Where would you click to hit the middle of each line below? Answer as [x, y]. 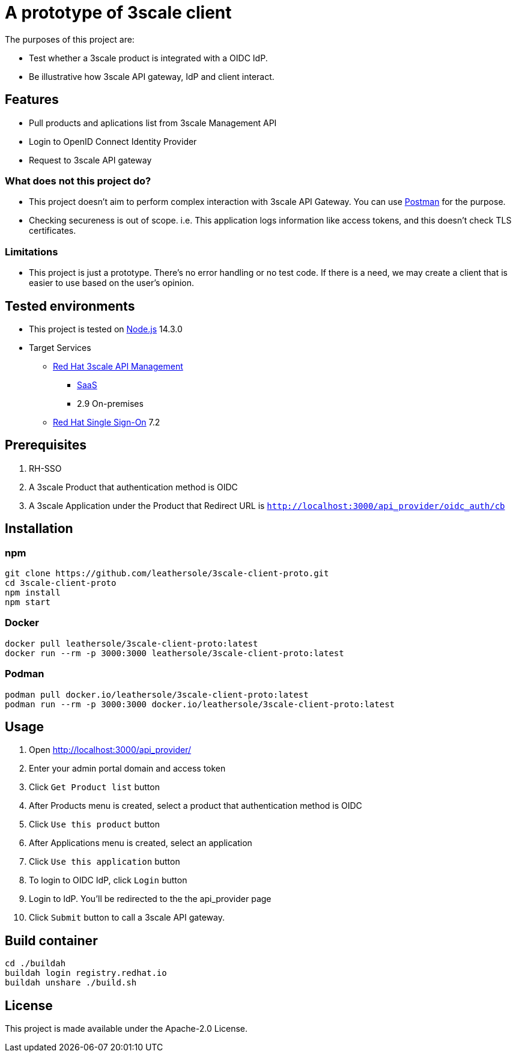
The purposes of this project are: [70, 39]
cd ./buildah [35, 964]
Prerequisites [46, 445]
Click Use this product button [94, 824]
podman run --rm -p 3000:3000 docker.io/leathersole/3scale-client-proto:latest [200, 704]
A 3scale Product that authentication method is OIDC [133, 487]
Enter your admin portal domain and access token [127, 769]
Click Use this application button [105, 862]
